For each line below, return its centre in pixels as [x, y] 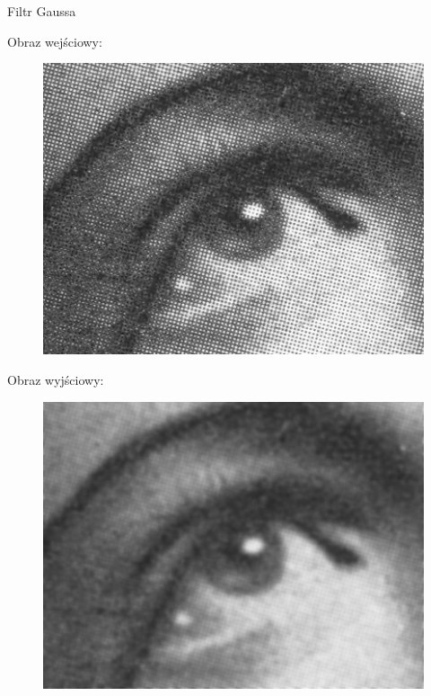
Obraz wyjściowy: [56, 380]
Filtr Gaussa [42, 11]
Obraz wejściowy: [55, 41]
